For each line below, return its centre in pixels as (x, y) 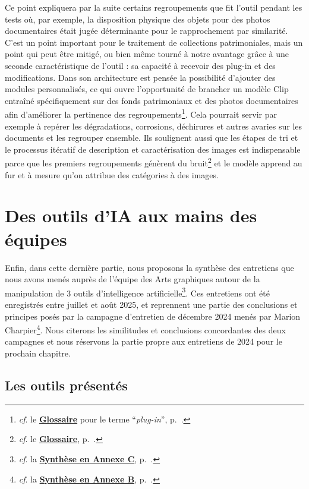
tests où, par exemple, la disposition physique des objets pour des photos (138, 19)
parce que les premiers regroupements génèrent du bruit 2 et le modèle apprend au (154, 162)
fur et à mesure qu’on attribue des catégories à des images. (112, 174)
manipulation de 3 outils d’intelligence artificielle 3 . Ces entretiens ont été (137, 292)
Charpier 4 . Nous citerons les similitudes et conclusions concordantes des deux (145, 329)
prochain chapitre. (38, 353)
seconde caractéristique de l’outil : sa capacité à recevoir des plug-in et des (140, 65)
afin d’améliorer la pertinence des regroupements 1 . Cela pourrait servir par (141, 113)
